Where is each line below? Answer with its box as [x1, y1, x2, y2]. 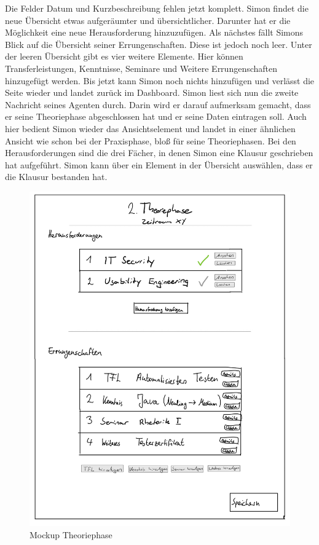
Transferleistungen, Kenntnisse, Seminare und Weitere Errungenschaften [5, 61, 278, 74]
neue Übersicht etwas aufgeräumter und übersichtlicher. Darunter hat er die [5, 14, 291, 26]
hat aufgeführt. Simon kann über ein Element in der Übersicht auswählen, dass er [5, 158, 313, 171]
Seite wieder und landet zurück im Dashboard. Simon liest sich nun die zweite [5, 86, 299, 99]
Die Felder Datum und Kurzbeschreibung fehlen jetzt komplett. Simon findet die [5, 2, 309, 14]
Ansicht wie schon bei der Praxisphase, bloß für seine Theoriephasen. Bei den [5, 134, 296, 147]
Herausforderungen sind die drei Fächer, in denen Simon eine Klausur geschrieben [5, 146, 313, 159]
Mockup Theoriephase [30, 528, 112, 541]
